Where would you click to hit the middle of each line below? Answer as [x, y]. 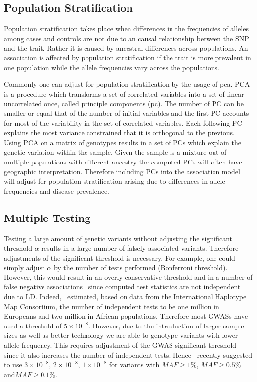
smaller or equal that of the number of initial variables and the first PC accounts [127, 113]
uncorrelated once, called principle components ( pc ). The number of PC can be [124, 103]
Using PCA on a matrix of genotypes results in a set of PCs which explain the [123, 142]
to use [13, 364]
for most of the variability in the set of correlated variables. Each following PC [123, 123]
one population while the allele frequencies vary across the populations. [112, 67]
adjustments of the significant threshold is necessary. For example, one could [120, 257]
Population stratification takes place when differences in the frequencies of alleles [126, 28]
